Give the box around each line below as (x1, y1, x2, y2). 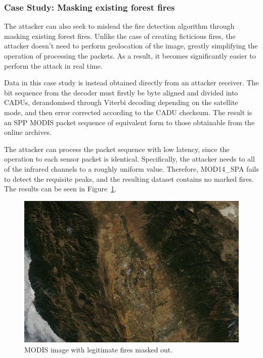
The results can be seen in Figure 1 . (4, 183, 117, 194)
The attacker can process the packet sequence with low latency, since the (4, 143, 230, 154)
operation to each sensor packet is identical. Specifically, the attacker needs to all (4, 154, 255, 164)
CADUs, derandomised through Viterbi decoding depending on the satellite (4, 97, 238, 108)
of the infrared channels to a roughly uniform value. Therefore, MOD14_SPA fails (4, 163, 259, 174)
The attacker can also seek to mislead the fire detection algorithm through (4, 21, 235, 31)
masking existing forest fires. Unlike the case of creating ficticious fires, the (4, 30, 236, 41)
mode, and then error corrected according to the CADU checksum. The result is (4, 107, 252, 117)
